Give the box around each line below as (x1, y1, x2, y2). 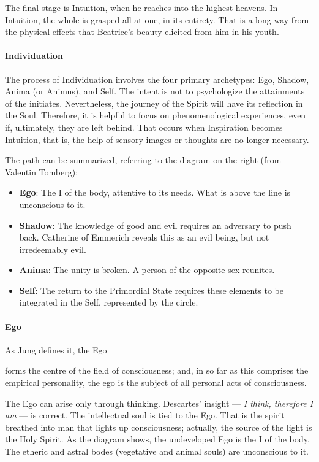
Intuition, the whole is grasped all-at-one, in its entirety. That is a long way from (5, 13, 309, 26)
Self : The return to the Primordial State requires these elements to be (19, 283, 283, 296)
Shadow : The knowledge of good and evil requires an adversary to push (19, 218, 291, 231)
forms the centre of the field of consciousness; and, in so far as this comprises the (5, 364, 309, 377)
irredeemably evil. (19, 242, 86, 255)
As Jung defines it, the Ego (5, 343, 107, 356)
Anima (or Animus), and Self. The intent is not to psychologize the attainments (5, 85, 305, 98)
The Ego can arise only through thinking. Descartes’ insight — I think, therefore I (5, 396, 313, 409)
